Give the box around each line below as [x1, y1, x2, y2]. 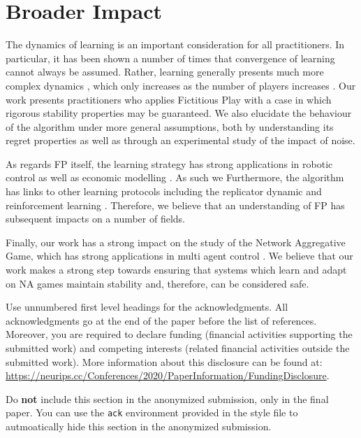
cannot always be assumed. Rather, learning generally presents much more [6, 64, 324, 79]
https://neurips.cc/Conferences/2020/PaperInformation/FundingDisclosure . [6, 368, 330, 383]
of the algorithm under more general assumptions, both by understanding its [6, 119, 334, 134]
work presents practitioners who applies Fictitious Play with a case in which [6, 92, 332, 106]
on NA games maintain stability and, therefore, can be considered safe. [6, 276, 309, 290]
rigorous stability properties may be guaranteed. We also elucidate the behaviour [6, 106, 352, 120]
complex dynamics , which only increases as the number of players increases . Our [6, 78, 356, 92]
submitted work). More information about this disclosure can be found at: [6, 354, 323, 369]
